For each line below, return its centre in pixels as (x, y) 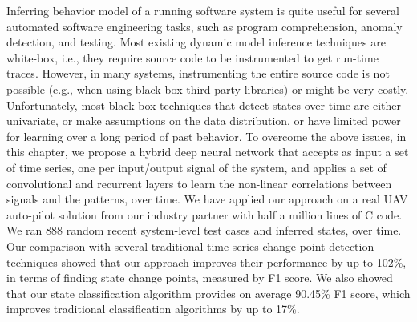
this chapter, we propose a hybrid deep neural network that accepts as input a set (208, 152)
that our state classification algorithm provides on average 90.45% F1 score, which (208, 293)
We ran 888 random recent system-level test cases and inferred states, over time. (204, 230)
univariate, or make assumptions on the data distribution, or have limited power (204, 121)
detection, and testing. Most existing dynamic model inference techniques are (196, 42)
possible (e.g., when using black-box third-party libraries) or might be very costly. (208, 89)
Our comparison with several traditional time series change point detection (190, 246)
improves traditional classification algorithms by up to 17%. (153, 309)
